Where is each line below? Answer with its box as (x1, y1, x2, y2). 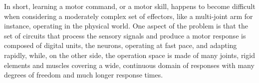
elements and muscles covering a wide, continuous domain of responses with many (4, 59, 255, 70)
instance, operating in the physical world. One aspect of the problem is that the (4, 20, 248, 31)
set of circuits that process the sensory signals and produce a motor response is (4, 30, 246, 40)
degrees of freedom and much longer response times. (4, 69, 163, 80)
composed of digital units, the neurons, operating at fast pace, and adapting (4, 40, 237, 50)
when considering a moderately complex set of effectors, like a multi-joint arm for (4, 10, 253, 21)
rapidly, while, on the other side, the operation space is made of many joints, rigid (4, 49, 255, 60)
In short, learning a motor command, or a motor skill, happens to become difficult (4, 1, 256, 11)
